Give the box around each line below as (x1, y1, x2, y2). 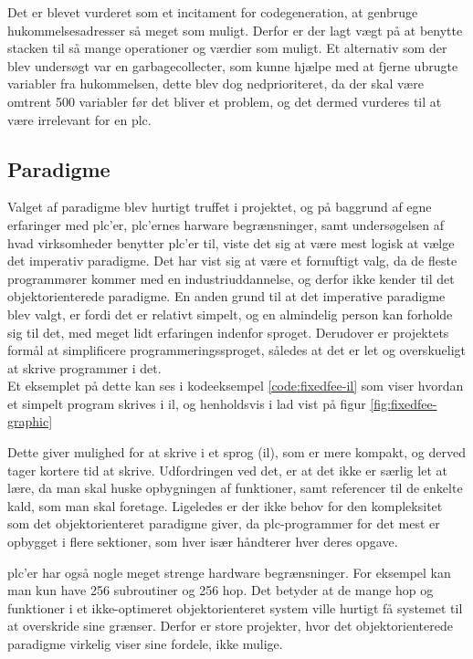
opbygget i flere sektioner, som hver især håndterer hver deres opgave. (7, 532, 398, 551)
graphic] (7, 412, 53, 431)
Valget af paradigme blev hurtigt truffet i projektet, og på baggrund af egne (7, 197, 432, 216)
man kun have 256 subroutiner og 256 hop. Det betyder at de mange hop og (7, 581, 434, 600)
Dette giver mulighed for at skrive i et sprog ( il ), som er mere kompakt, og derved (7, 443, 466, 462)
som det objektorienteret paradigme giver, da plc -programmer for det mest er (7, 514, 440, 533)
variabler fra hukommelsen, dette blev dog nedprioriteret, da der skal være (7, 74, 424, 93)
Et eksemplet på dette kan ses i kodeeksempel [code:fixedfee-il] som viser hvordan (7, 376, 464, 395)
